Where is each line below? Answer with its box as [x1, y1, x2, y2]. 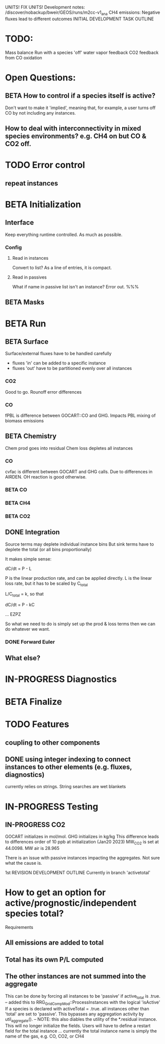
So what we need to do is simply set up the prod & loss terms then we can [5, 621, 156, 627]
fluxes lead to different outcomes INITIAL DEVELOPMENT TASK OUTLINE [5, 16, 154, 22]
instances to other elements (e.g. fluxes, [5, 763, 132, 771]
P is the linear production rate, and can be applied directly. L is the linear [5, 575, 152, 581]
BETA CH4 [5, 499, 31, 506]
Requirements [5, 924, 33, 930]
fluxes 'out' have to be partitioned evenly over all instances [12, 365, 132, 371]
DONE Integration [5, 528, 60, 536]
